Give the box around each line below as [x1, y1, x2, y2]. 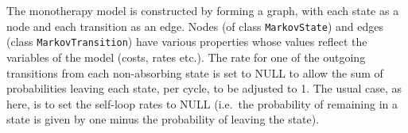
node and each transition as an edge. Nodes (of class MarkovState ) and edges [6, 17, 383, 34]
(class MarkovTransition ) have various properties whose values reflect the [6, 33, 367, 50]
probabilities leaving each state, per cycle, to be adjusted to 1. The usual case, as [6, 80, 402, 97]
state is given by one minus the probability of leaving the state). [6, 111, 320, 127]
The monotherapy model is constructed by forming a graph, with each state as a [6, 2, 399, 18]
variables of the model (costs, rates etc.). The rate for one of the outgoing [6, 48, 366, 65]
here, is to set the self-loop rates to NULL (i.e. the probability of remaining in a [6, 95, 398, 112]
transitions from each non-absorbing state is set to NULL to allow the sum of [6, 64, 383, 81]
